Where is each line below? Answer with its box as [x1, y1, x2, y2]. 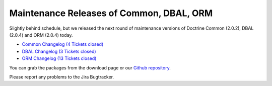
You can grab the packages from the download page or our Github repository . [9, 64, 171, 70]
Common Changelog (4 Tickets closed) [22, 41, 104, 47]
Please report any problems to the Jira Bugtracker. [9, 73, 114, 80]
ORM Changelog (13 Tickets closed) [22, 55, 97, 61]
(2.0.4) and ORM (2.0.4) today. [9, 32, 73, 38]
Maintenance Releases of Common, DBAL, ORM [9, 8, 213, 19]
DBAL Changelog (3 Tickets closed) [22, 48, 96, 54]
